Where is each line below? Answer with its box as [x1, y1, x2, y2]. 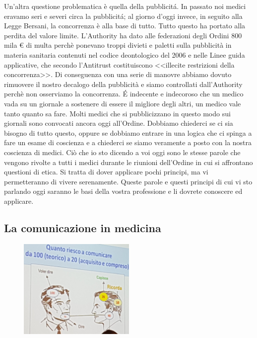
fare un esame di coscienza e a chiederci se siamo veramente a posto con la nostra [4, 137, 252, 148]
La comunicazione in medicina [4, 220, 161, 235]
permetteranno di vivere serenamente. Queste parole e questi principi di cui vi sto [4, 176, 253, 186]
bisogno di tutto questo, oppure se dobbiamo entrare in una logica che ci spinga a [4, 127, 252, 138]
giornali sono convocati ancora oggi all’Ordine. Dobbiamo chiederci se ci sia [4, 118, 233, 128]
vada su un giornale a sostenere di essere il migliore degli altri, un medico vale [4, 98, 241, 108]
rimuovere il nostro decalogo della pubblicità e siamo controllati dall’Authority [4, 79, 243, 89]
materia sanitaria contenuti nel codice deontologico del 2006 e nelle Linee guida [4, 49, 245, 60]
